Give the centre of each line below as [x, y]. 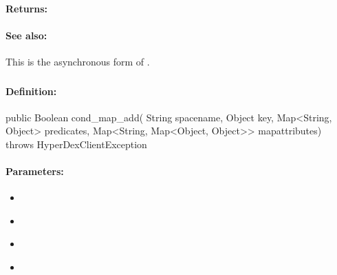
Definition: [31, 91]
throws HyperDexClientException [76, 144]
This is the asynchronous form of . [78, 61]
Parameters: [35, 171]
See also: [26, 35]
